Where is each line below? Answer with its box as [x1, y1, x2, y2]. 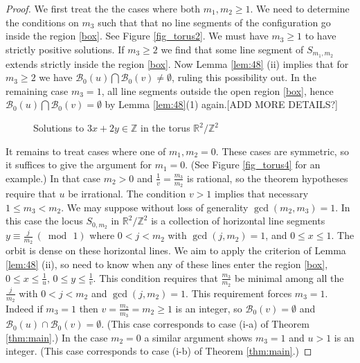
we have [39, 70, 73, 85]
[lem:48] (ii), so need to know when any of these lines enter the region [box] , [6, 256, 328, 271]
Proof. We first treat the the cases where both [6, 1, 201, 15]
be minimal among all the [234, 270, 344, 285]
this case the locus [6, 213, 83, 228]
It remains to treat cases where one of [6, 143, 166, 158]
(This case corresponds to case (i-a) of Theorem [107, 317, 309, 331]
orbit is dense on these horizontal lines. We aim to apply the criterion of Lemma [6, 243, 346, 258]
